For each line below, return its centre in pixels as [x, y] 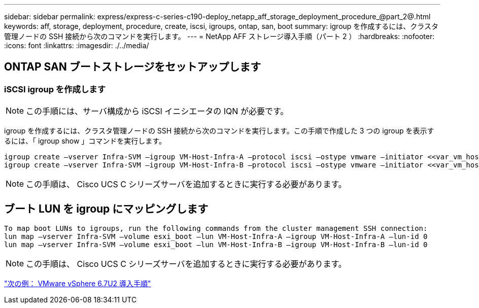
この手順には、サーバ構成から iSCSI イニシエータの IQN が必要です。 [157, 111]
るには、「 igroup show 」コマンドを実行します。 [85, 141]
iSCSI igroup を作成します [55, 89]
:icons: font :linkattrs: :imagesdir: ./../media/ [77, 45]
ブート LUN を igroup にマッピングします [106, 209]
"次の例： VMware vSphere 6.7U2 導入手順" [78, 284]
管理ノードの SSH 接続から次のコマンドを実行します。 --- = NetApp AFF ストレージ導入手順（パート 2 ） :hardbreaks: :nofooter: [219, 36]
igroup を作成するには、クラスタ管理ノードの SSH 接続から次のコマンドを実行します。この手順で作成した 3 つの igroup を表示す [219, 131]
